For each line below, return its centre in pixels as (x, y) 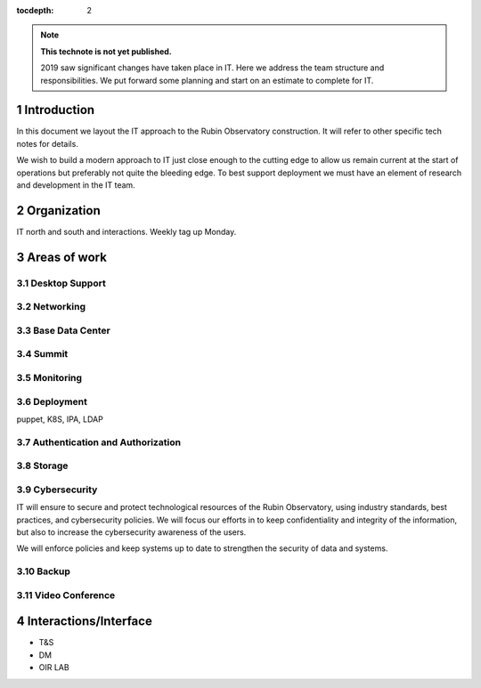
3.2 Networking (51, 307)
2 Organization (59, 210)
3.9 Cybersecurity (57, 490)
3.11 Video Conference (66, 595)
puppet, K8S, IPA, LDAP (60, 419)
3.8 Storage (42, 465)
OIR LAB (54, 668)
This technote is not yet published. (106, 51)
